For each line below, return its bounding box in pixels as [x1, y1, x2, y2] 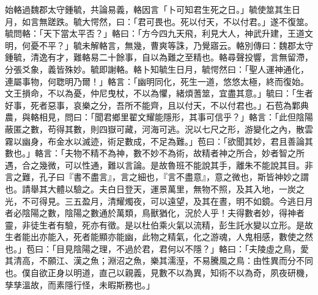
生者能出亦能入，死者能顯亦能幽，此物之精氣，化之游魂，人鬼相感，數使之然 [5, 230, 313, 243]
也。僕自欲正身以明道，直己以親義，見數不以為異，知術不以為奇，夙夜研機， [5, 266, 313, 279]
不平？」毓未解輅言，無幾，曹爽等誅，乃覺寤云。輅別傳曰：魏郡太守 [39, 38, 313, 51]
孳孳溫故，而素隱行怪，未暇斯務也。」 [5, 278, 155, 291]
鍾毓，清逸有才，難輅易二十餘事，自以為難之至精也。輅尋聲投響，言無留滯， [5, 51, 313, 64]
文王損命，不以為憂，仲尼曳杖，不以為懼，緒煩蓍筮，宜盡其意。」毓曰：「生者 [5, 87, 313, 100]
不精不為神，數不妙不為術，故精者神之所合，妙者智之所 [81, 147, 305, 159]
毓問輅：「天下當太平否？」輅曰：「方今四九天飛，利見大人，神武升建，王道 [5, 27, 305, 40]
